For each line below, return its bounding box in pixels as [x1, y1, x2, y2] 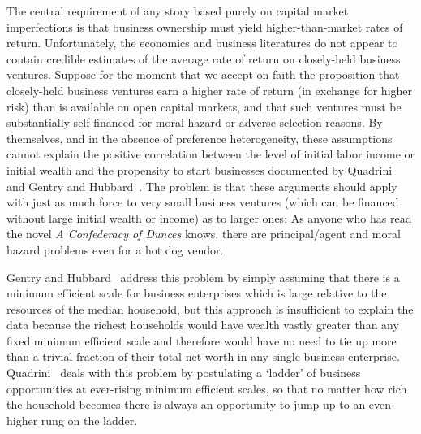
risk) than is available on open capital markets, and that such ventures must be [6, 98, 402, 115]
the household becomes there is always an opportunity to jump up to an [6, 396, 366, 413]
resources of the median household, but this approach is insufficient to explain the [6, 300, 414, 317]
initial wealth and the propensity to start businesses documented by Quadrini [6, 161, 393, 178]
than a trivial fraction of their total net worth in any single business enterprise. [6, 348, 400, 365]
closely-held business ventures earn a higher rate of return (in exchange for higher [6, 81, 413, 98]
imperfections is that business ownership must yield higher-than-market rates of [6, 18, 403, 35]
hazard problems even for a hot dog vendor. [6, 241, 224, 258]
